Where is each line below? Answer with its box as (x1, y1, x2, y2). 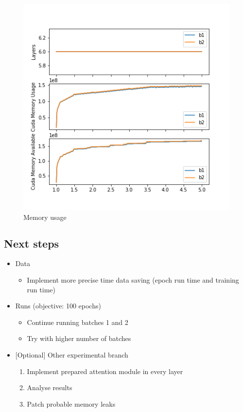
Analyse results (27, 382, 72, 393)
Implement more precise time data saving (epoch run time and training (27, 274, 239, 285)
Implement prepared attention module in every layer (27, 366, 183, 376)
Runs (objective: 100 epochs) (15, 301, 101, 311)
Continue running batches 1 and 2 (27, 317, 128, 327)
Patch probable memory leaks (27, 398, 116, 409)
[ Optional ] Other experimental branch (15, 349, 128, 359)
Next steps (4, 235, 59, 251)
